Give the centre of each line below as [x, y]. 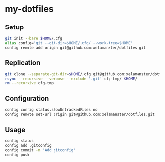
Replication [23, 63]
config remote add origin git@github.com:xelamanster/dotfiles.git [76, 48]
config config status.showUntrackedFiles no [51, 110]
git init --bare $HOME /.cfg [34, 38]
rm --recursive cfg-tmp [29, 83]
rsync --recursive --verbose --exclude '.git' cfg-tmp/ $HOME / [71, 79]
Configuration [27, 98]
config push [17, 155]
